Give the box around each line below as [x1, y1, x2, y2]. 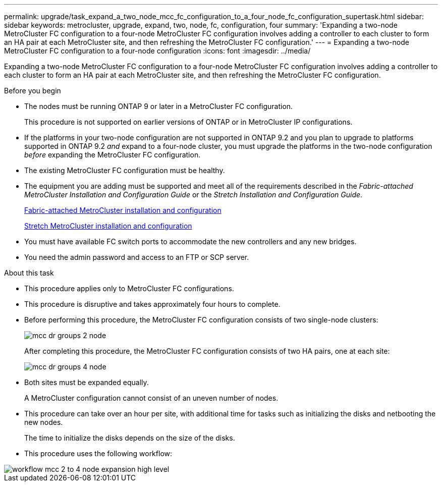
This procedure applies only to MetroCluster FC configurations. [24, 284, 234, 293]
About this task [4, 268, 54, 277]
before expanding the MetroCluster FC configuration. [24, 150, 201, 159]
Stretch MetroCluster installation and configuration [24, 222, 192, 230]
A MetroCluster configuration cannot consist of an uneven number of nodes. [24, 394, 279, 402]
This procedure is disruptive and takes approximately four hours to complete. [24, 300, 281, 308]
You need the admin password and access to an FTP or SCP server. [24, 253, 249, 261]
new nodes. [24, 418, 63, 426]
